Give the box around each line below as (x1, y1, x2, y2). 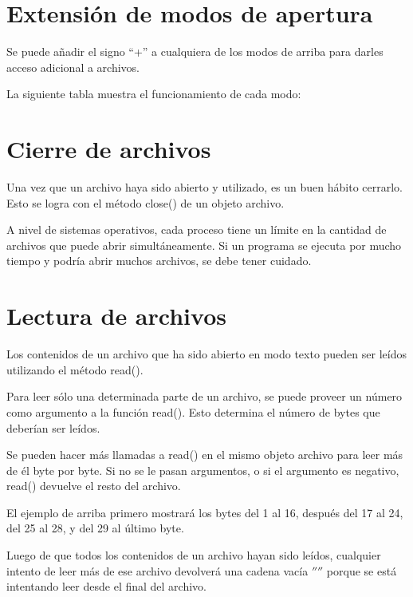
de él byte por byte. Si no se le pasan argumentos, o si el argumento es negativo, (6, 461, 399, 478)
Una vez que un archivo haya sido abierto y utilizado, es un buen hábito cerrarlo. (6, 179, 403, 196)
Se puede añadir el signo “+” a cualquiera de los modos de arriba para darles (6, 43, 383, 60)
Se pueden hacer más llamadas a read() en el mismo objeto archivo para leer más (6, 446, 403, 463)
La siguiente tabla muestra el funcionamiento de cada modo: (6, 85, 301, 102)
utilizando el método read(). (6, 361, 144, 378)
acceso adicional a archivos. (6, 58, 140, 75)
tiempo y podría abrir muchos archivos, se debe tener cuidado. (6, 252, 312, 269)
